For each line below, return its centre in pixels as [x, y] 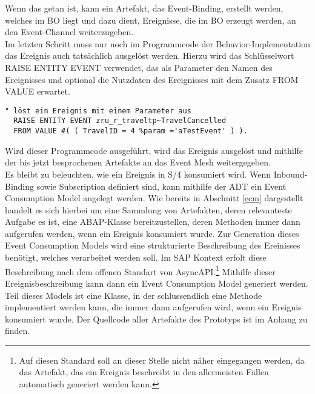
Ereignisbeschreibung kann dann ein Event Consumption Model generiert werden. [157, 283]
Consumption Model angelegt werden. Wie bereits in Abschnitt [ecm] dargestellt [154, 198]
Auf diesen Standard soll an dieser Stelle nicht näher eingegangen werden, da [162, 360]
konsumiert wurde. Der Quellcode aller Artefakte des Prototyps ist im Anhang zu [156, 319]
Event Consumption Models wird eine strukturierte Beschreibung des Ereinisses [153, 245]
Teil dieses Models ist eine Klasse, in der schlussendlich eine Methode [134, 295]
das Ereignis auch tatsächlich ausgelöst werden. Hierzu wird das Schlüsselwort [150, 55]
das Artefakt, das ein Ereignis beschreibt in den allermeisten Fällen [144, 372]
